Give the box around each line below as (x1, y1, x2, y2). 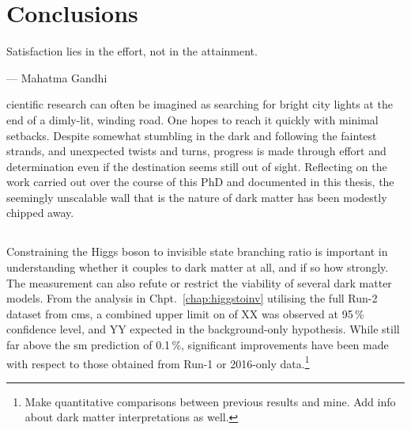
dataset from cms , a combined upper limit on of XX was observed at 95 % (6, 305, 364, 322)
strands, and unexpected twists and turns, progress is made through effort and (6, 143, 386, 159)
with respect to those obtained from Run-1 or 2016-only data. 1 (6, 352, 310, 371)
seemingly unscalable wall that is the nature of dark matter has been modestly (6, 188, 387, 205)
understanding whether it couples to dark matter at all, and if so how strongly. (6, 259, 389, 276)
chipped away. (6, 204, 74, 221)
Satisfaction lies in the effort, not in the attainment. (6, 43, 258, 59)
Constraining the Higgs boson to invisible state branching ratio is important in (6, 243, 388, 260)
